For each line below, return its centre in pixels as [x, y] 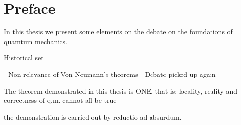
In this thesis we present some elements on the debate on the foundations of [118, 32]
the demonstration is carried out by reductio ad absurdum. [93, 116]
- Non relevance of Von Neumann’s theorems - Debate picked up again [110, 74]
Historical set [24, 58]
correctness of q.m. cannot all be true [60, 100]
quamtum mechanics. [36, 41]
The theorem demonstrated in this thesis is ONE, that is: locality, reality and [121, 90]
